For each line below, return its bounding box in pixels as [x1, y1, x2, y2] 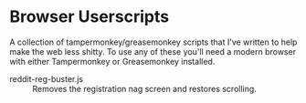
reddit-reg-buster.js [9, 73, 84, 84]
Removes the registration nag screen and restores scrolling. [32, 83, 258, 94]
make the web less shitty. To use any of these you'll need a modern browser [9, 46, 297, 57]
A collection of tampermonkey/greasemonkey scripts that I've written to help [9, 36, 298, 47]
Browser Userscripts [9, 6, 170, 27]
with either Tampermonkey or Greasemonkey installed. [9, 56, 216, 67]
